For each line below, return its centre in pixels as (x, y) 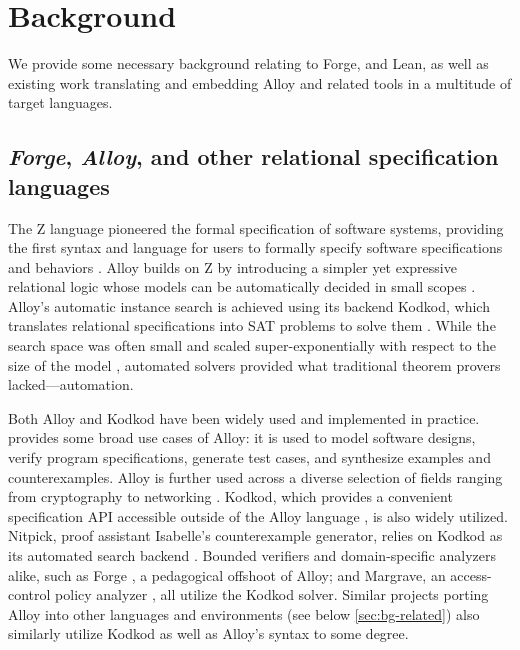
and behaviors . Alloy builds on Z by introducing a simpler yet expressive (232, 266)
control (29, 594)
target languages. (60, 102)
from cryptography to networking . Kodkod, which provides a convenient (230, 496)
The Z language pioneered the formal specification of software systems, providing (256, 227)
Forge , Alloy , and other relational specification (253, 156)
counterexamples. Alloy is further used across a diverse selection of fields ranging (255, 476)
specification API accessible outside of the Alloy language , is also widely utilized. (258, 515)
